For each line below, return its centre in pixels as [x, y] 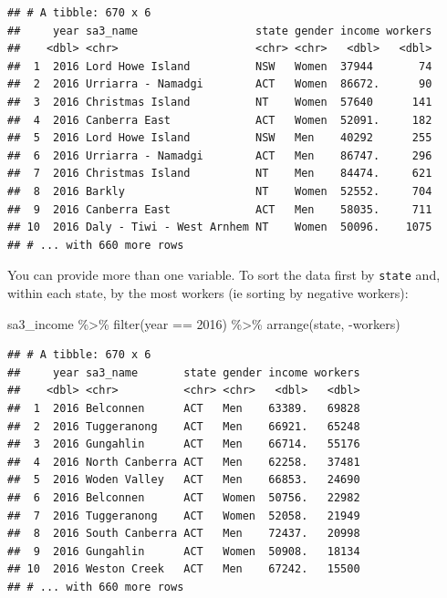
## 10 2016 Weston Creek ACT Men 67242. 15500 [184, 569]
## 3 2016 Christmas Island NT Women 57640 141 [220, 102]
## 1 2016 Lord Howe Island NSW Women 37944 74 [220, 66]
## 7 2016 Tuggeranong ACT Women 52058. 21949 [184, 516]
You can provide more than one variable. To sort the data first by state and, [224, 275]
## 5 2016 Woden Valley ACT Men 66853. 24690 [184, 480]
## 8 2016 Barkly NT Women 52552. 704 [220, 191]
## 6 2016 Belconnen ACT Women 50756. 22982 [184, 497]
